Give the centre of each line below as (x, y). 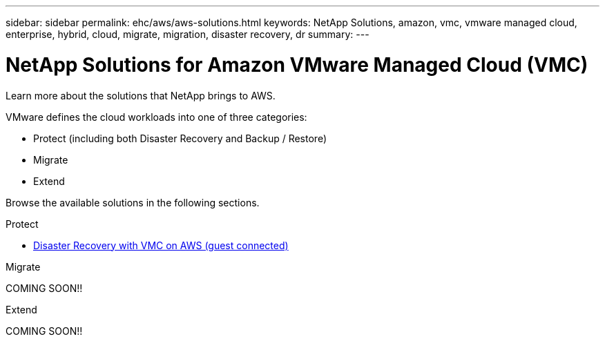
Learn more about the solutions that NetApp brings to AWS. (141, 95)
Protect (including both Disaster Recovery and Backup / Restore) (180, 138)
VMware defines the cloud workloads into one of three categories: (156, 117)
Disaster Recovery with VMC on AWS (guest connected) (161, 245)
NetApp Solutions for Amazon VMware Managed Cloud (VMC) (297, 65)
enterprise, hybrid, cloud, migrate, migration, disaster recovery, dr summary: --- (188, 34)
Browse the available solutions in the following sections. (133, 202)
